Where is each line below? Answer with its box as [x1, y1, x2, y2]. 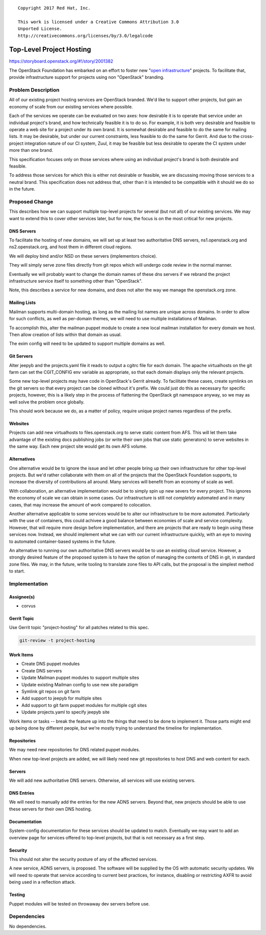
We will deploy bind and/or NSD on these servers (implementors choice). [9, 253, 157, 259]
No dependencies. [9, 923, 47, 929]
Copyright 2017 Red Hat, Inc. [18, 5, 91, 11]
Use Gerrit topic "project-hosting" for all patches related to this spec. [9, 625, 150, 631]
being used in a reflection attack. [9, 879, 76, 885]
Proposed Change [9, 198, 54, 205]
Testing [9, 892, 25, 898]
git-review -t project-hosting [19, 638, 96, 643]
